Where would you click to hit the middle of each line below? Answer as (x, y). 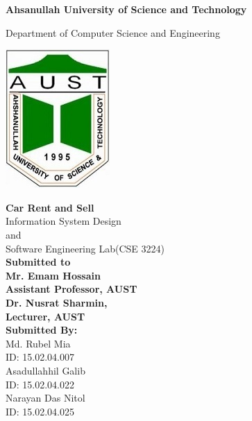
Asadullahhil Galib (45, 370)
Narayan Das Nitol (45, 398)
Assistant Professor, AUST (72, 289)
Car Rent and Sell (50, 207)
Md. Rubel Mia (38, 343)
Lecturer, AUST (45, 316)
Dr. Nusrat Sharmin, (57, 302)
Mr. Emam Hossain (53, 275)
